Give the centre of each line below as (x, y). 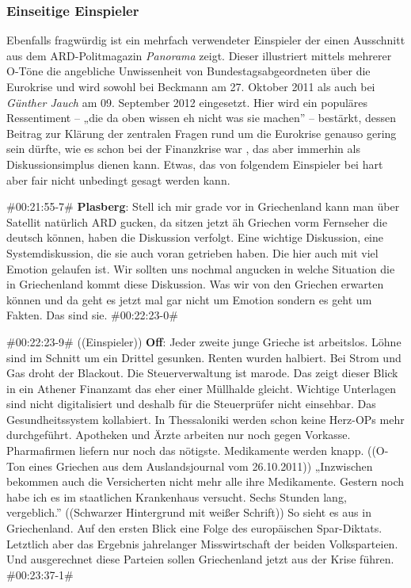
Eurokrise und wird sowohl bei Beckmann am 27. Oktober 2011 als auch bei (191, 86)
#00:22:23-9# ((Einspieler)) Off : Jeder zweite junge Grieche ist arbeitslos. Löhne (204, 341)
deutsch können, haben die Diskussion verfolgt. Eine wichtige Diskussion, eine (195, 237)
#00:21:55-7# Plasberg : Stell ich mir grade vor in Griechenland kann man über (203, 206)
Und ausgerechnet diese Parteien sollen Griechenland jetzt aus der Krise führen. (200, 559)
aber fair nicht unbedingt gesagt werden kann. (118, 179)
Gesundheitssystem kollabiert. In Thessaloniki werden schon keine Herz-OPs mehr (205, 419)
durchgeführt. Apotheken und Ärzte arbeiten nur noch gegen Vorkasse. (179, 435)
